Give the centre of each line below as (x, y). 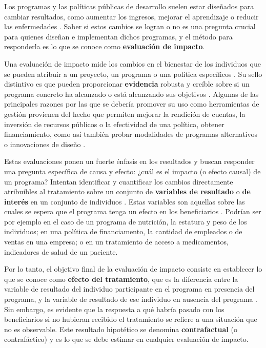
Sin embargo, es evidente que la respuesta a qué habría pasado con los (114, 309)
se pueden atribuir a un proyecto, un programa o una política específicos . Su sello (133, 74)
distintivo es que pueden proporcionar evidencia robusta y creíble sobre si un (127, 84)
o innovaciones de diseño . (45, 144)
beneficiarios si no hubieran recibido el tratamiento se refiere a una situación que (131, 319)
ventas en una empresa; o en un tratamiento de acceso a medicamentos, (116, 242)
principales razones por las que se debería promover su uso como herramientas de (132, 104)
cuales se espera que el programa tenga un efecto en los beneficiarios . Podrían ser (133, 211)
